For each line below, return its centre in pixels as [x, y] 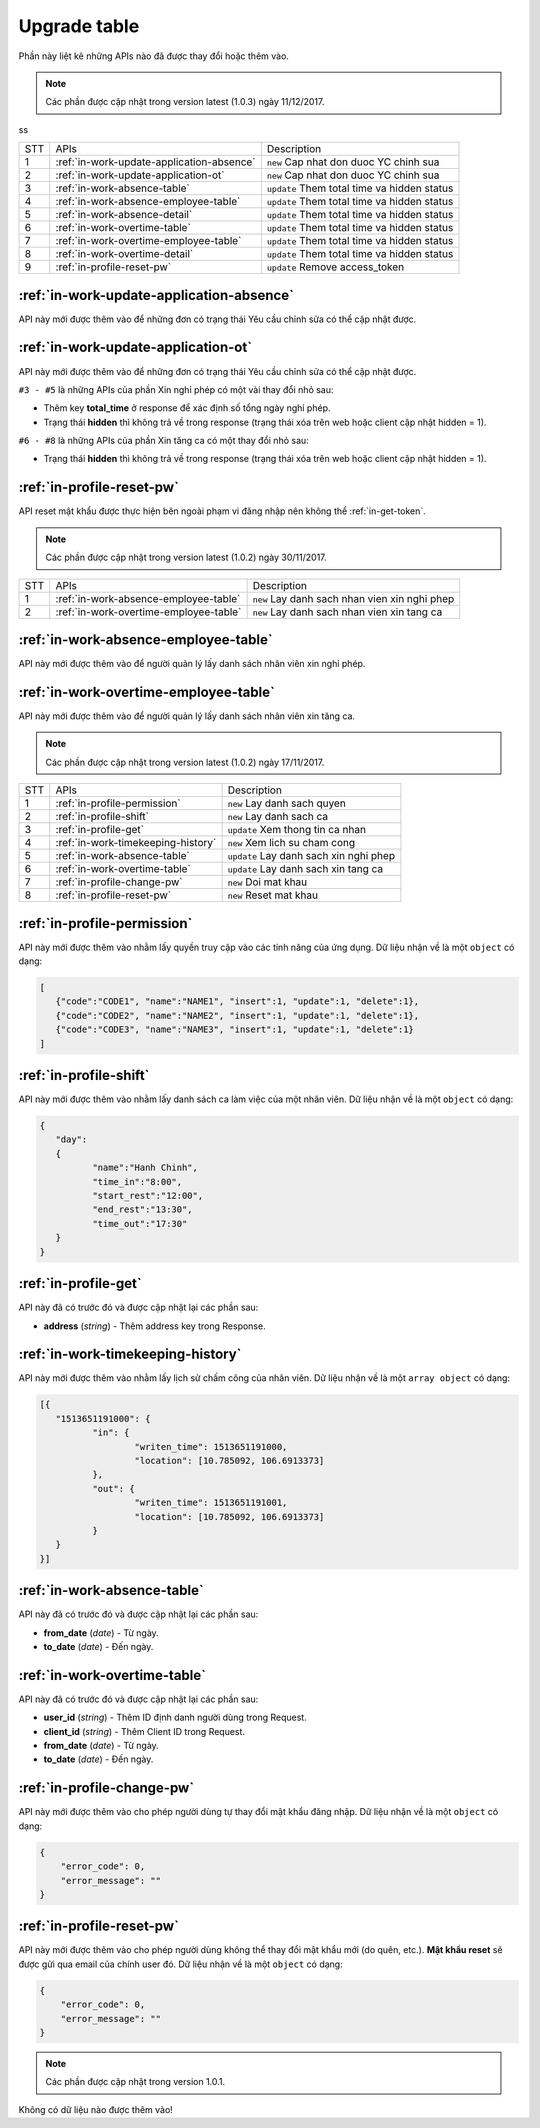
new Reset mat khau [273, 895]
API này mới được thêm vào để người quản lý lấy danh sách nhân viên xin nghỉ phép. [192, 664]
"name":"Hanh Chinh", [145, 1168]
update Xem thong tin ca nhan [297, 830]
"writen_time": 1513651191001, [211, 1503]
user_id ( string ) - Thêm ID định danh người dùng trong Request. [175, 1717]
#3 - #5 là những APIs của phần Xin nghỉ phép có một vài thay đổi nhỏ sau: [176, 389]
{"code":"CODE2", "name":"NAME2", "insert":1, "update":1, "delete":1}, [237, 1015]
